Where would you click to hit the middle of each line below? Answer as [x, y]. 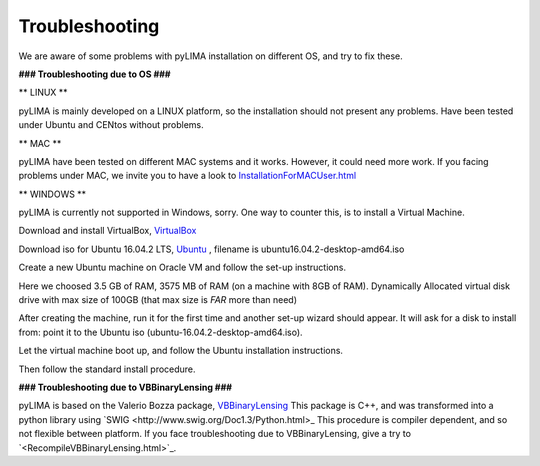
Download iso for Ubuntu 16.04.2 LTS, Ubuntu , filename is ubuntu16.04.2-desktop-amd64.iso [211, 249]
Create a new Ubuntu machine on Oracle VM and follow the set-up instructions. [182, 267]
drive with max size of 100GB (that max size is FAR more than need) [158, 300]
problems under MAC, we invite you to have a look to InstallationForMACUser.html [187, 176]
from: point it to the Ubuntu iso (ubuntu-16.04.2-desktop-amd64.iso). [161, 332]
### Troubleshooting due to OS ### [94, 74]
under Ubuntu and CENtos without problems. [111, 125]
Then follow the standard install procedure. [107, 369]
